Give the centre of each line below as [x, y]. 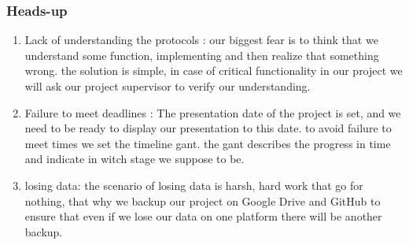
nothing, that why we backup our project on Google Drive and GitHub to [203, 200]
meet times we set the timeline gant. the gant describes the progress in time [208, 143]
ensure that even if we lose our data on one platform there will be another [203, 216]
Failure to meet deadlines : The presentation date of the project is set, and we [213, 112]
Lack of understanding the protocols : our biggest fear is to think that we [201, 40]
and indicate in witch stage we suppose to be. [134, 159]
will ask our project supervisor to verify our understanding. [168, 86]
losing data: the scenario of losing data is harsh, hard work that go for [194, 185]
